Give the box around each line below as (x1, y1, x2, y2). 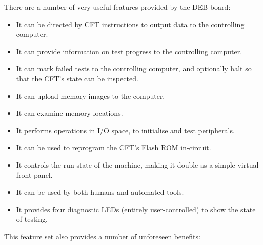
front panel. (16, 169, 53, 180)
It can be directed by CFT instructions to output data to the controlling (16, 18, 245, 29)
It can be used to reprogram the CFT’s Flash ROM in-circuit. (16, 142, 211, 153)
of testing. (16, 214, 48, 224)
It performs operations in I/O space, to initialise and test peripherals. (16, 125, 235, 135)
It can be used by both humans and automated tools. (16, 187, 184, 197)
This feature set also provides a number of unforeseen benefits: (4, 231, 200, 241)
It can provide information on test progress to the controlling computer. (16, 46, 242, 56)
